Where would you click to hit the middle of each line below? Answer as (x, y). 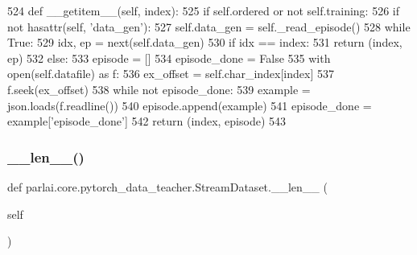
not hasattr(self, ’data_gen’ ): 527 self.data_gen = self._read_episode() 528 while (209, 26)
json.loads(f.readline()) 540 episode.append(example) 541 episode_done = (190, 105)
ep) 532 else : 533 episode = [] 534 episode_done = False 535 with (169, 58)
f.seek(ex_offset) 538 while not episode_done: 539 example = (159, 89)
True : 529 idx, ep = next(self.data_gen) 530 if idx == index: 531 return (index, (205, 42)
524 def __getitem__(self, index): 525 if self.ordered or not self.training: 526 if (203, 10)
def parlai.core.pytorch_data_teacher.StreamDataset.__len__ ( (167, 186)
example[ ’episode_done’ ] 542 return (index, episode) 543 (147, 121)
